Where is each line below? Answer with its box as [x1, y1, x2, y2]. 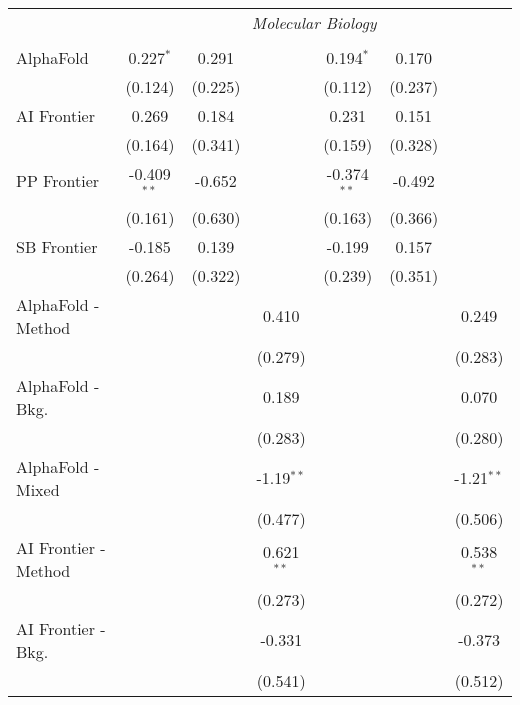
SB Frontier [16, 234, 98, 258]
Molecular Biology [251, 11, 377, 34]
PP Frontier [16, 169, 100, 193]
